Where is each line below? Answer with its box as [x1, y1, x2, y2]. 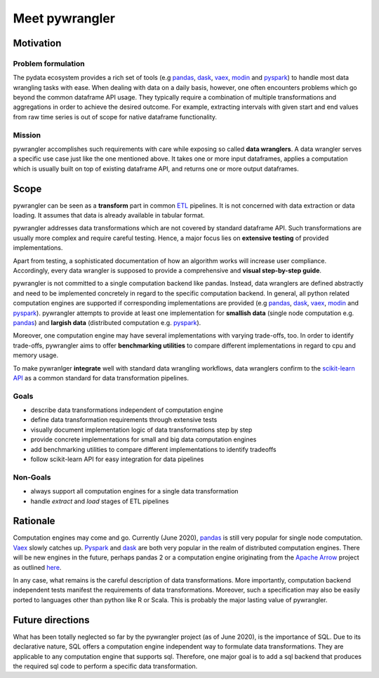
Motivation [13, 37, 62, 49]
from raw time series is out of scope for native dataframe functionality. [13, 112, 218, 121]
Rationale [13, 515, 55, 527]
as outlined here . [13, 563, 62, 571]
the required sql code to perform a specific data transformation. [13, 662, 198, 670]
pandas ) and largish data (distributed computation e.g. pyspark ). [13, 319, 201, 326]
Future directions [13, 614, 90, 626]
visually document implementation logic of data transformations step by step [30, 425, 253, 434]
